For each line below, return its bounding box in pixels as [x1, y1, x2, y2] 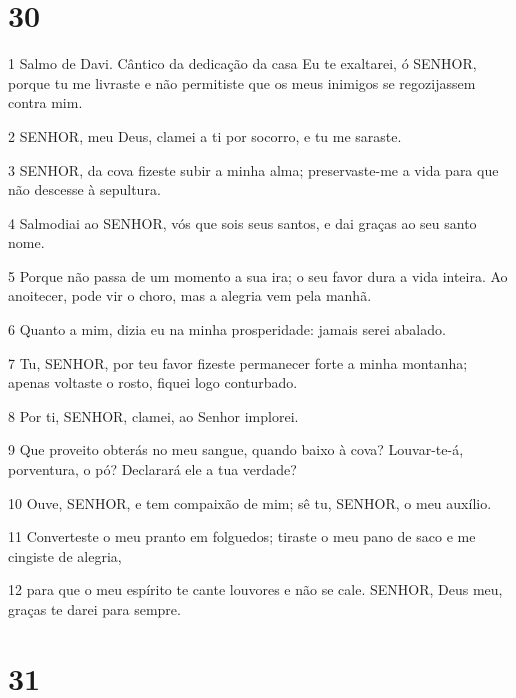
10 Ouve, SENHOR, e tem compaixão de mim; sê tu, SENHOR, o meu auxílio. [8, 492, 492, 513]
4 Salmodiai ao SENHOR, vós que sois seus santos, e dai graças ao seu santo [8, 212, 477, 233]
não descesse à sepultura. [8, 179, 161, 200]
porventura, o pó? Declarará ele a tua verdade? [8, 459, 297, 480]
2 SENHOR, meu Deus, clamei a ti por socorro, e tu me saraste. [8, 125, 402, 146]
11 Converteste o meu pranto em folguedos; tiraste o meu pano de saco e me [8, 526, 476, 547]
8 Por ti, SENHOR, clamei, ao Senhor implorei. [8, 405, 299, 426]
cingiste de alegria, [8, 545, 122, 566]
